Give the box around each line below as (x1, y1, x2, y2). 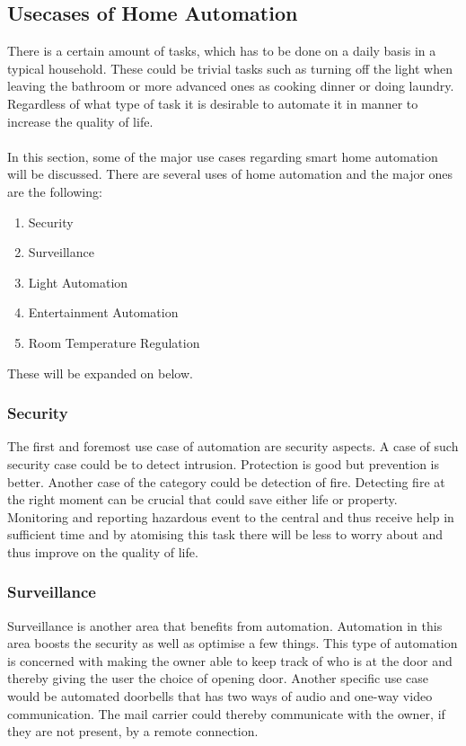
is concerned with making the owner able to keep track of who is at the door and (7, 651, 453, 670)
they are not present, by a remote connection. (7, 722, 259, 741)
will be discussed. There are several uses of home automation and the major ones (7, 164, 453, 183)
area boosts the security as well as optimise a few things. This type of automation (7, 634, 458, 653)
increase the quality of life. (7, 111, 154, 130)
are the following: (7, 182, 102, 200)
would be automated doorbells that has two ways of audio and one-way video (7, 687, 433, 706)
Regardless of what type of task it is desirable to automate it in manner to (7, 93, 418, 112)
